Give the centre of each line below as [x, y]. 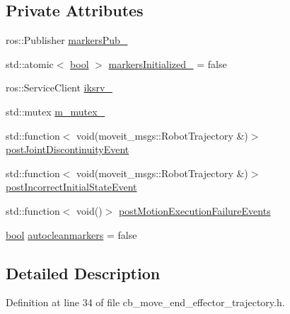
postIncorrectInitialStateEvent [71, 187]
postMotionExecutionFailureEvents [195, 210]
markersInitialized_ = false [168, 63]
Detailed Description [83, 273]
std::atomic [30, 63]
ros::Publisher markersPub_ [67, 40]
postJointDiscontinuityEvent [68, 149]
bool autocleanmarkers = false [71, 234]
